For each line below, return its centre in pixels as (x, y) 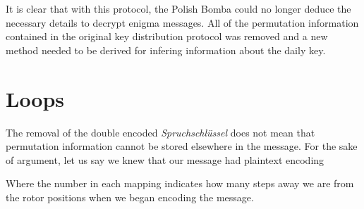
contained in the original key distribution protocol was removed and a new (167, 36)
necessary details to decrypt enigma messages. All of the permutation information (182, 22)
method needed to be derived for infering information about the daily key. (166, 50)
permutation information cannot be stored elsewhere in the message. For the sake (182, 146)
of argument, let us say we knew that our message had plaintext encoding (165, 159)
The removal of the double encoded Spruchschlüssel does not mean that (160, 132)
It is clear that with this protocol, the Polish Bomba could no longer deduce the (178, 8)
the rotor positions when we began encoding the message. (130, 197)
